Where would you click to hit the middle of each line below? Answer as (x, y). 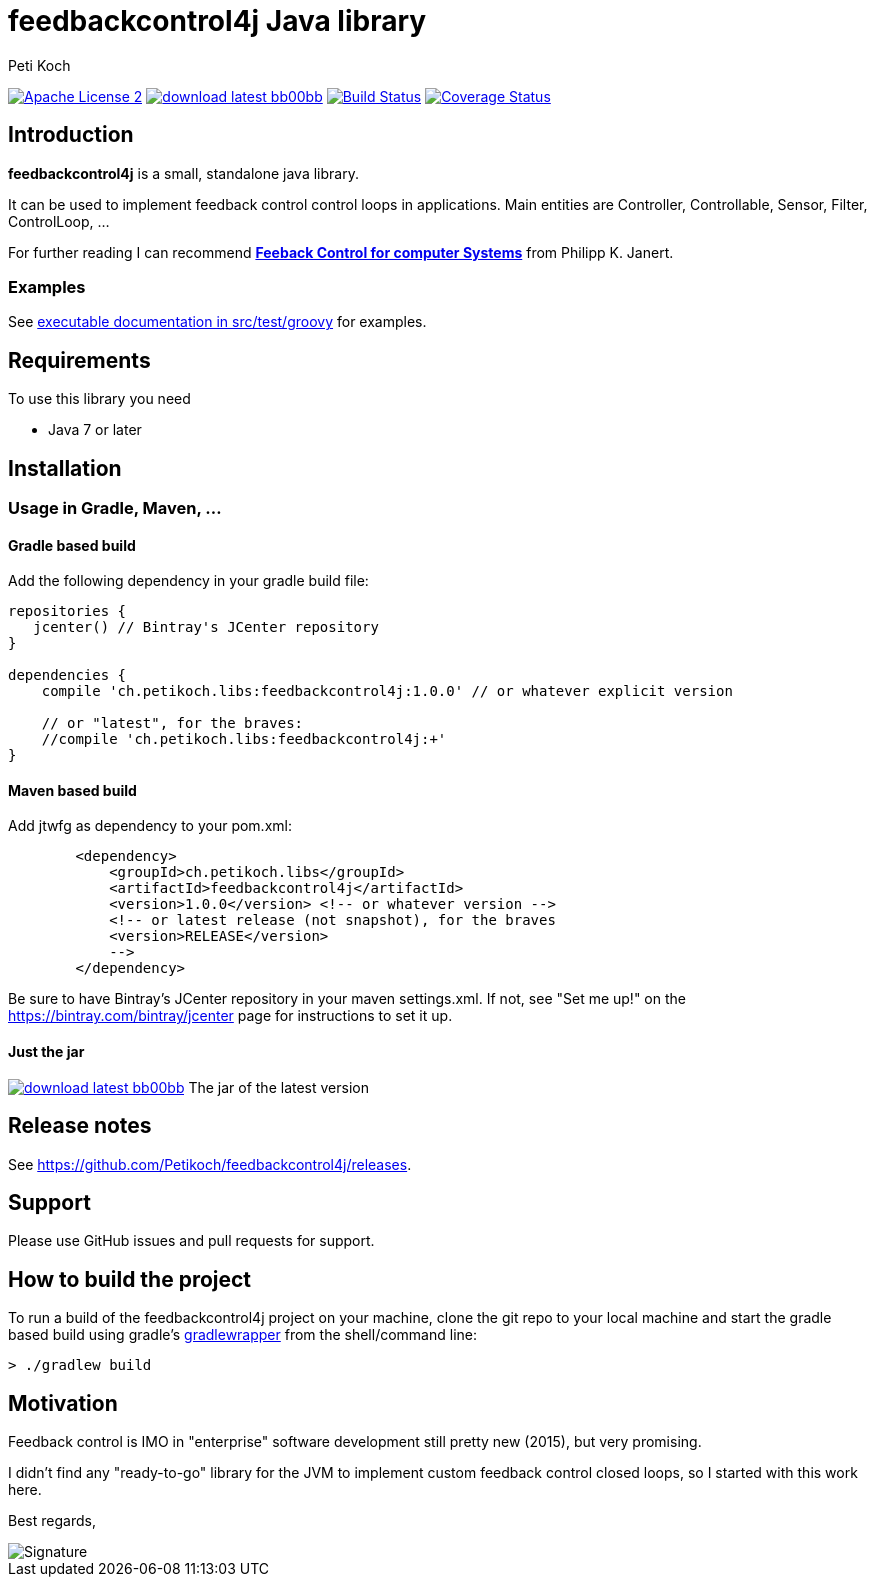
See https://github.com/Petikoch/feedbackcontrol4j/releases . (210, 1164)
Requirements (79, 360)
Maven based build (72, 790)
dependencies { (67, 675)
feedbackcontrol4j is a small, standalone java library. (183, 173)
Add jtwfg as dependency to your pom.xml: (150, 826)
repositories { (67, 611)
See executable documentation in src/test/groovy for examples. (217, 322)
